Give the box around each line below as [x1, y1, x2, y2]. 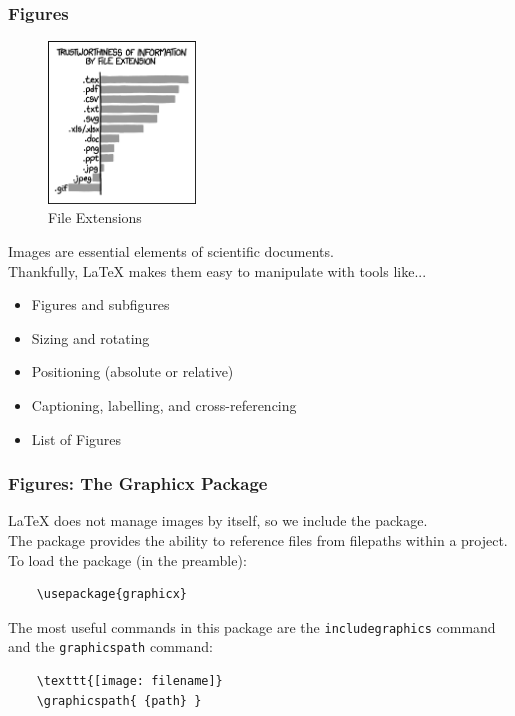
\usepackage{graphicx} [36, 587, 187, 602]
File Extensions [48, 207, 142, 228]
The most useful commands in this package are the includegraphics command [8, 616, 496, 637]
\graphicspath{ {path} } [36, 693, 202, 708]
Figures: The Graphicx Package [8, 471, 268, 496]
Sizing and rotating [31, 327, 150, 348]
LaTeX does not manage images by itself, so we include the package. [8, 510, 428, 531]
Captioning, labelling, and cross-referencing [31, 394, 297, 415]
